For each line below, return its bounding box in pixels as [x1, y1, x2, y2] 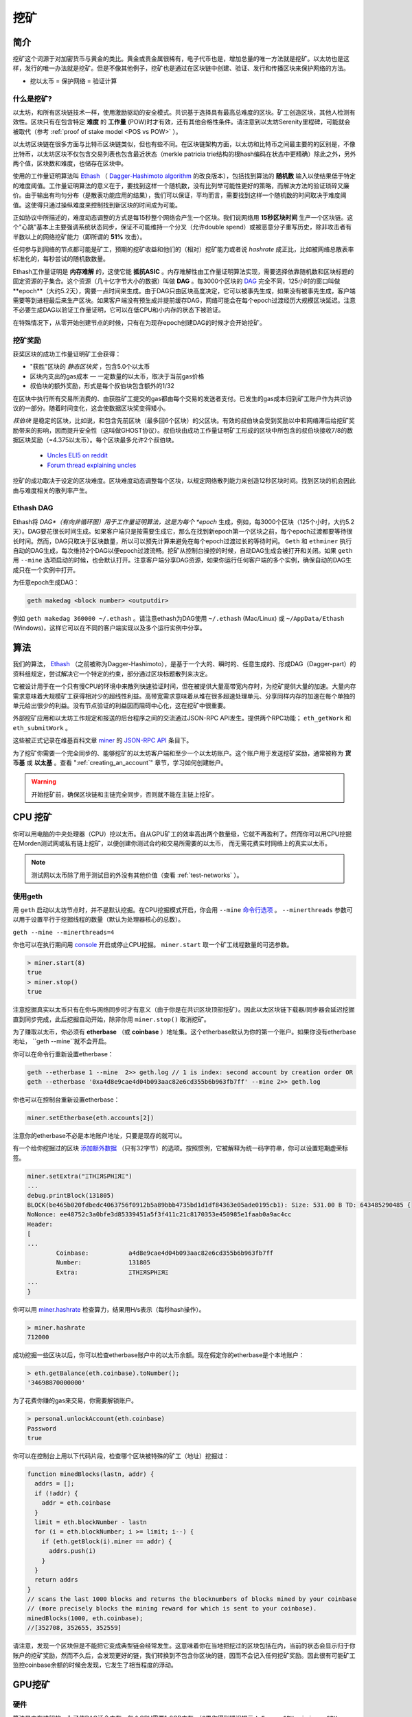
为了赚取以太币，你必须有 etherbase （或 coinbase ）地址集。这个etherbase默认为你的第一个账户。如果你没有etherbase [12, 1027, 356, 1036]
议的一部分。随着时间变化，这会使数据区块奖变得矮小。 [12, 404, 170, 412]
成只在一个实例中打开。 [12, 565, 79, 573]
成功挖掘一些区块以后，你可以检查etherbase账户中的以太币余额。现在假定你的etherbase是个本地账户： [12, 1350, 305, 1359]
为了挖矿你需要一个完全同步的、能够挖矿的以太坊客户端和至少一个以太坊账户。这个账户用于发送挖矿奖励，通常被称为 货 [12, 749, 352, 757]
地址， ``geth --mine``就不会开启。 [12, 1037, 111, 1045]
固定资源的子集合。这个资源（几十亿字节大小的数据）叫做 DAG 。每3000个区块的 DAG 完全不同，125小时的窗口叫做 [12, 277, 341, 285]
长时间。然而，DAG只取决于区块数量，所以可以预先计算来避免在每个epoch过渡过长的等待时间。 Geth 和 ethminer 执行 [12, 536, 352, 545]
